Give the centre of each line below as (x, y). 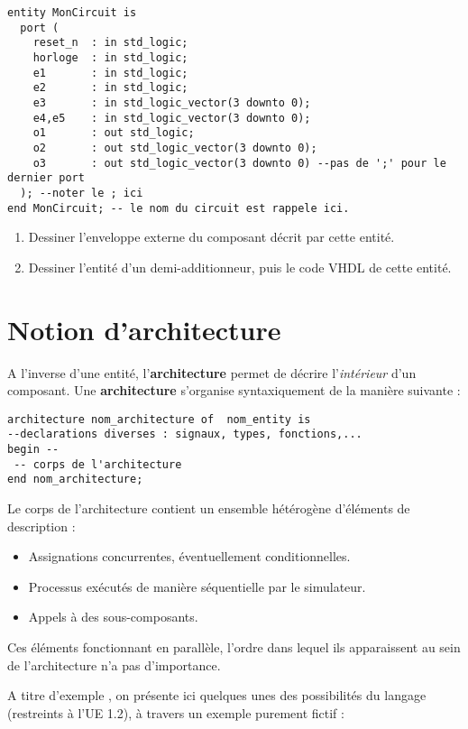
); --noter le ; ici (82, 193)
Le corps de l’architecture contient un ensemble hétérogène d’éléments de (209, 508)
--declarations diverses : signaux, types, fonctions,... (185, 434)
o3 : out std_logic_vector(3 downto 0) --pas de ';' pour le (239, 163)
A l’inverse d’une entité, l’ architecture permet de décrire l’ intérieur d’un (212, 372)
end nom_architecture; (75, 480)
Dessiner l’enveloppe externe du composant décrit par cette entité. (211, 237)
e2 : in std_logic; (110, 88)
